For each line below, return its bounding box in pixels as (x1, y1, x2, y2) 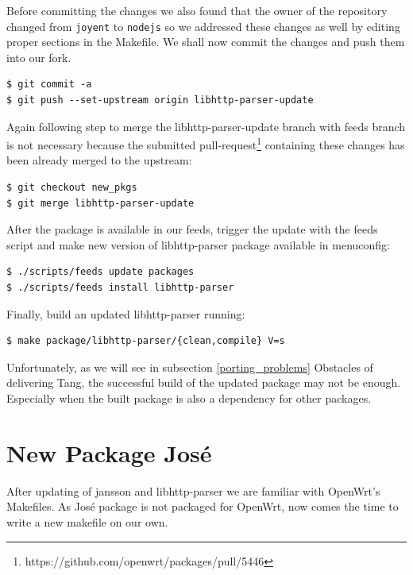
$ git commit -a (6, 79, 92, 91)
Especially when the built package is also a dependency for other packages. (6, 390, 372, 406)
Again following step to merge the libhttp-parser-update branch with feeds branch (6, 118, 406, 134)
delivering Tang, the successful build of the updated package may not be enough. (6, 374, 401, 391)
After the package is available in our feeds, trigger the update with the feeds (6, 221, 378, 237)
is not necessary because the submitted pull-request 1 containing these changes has (6, 134, 405, 152)
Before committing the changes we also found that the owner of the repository (6, 2, 388, 18)
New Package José (6, 436, 212, 469)
